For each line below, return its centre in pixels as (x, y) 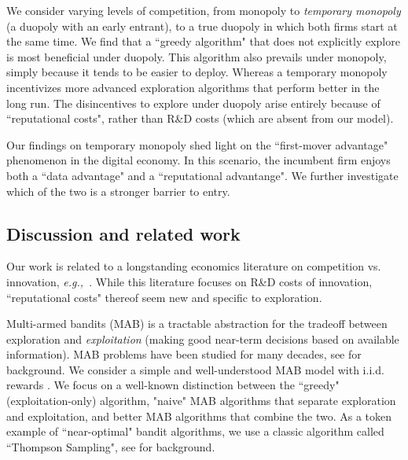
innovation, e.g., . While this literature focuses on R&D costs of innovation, (189, 281)
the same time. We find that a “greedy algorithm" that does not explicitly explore (203, 41)
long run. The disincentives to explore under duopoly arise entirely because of (193, 103)
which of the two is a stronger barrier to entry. (118, 191)
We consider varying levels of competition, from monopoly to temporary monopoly (204, 10)
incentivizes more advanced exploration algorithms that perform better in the (193, 87)
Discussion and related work (123, 233)
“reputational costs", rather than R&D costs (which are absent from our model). (200, 118)
